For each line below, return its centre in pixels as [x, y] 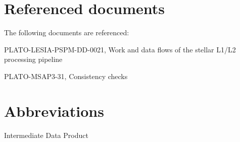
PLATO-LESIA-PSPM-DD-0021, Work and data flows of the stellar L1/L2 [120, 49]
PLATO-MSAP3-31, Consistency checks [66, 76]
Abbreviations [54, 111]
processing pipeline [33, 59]
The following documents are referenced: [67, 32]
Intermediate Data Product [46, 135]
